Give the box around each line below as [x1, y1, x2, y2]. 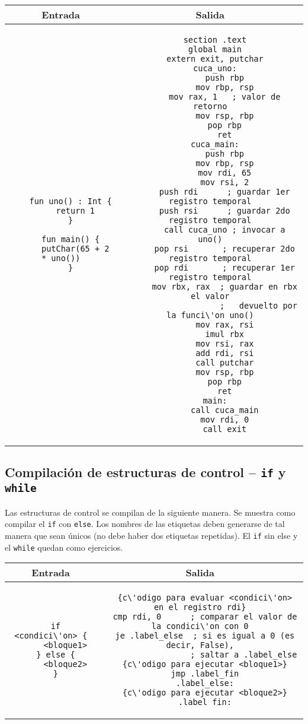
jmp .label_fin [171, 669, 239, 679]
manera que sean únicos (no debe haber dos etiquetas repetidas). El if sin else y [5, 529, 298, 541]
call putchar [195, 358, 254, 367]
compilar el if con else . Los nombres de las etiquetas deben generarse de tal [5, 517, 285, 530]
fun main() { [41, 234, 100, 244]
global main [188, 45, 242, 54]
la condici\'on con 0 [151, 621, 249, 631]
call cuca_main [190, 405, 259, 415]
